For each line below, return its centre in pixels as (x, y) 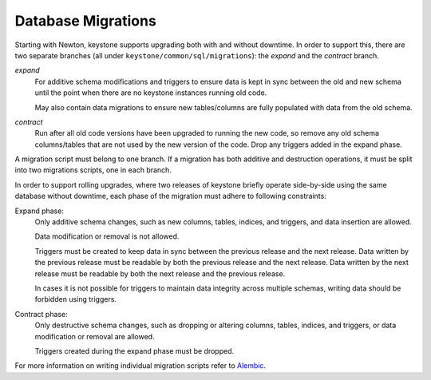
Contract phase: (41, 314)
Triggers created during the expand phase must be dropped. (134, 350)
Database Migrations (86, 21)
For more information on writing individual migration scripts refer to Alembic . (140, 366)
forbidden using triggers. (76, 299)
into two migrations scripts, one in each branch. (93, 170)
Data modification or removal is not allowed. (107, 236)
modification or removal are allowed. (95, 336)
